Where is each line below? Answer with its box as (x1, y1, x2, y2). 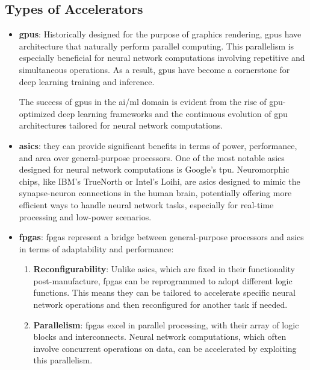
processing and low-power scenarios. (19, 210, 152, 223)
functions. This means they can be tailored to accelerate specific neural (33, 286, 296, 299)
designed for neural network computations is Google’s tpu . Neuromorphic (19, 163, 290, 176)
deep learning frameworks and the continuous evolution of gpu (58, 107, 288, 120)
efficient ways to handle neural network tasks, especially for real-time (19, 198, 274, 211)
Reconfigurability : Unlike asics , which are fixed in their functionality (33, 263, 295, 275)
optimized (19, 107, 55, 120)
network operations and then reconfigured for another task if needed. (33, 298, 288, 311)
